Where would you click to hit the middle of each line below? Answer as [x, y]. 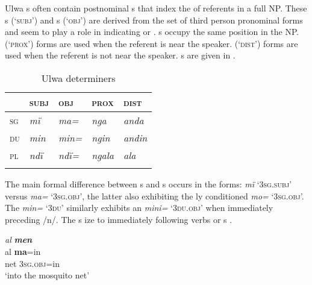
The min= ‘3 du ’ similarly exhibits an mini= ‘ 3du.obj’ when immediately [139, 208]
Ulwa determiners [78, 78]
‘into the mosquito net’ [47, 275]
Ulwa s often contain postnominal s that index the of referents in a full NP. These [156, 8]
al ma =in [23, 251]
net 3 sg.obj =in [32, 263]
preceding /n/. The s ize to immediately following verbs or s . [119, 219]
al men [19, 240]
